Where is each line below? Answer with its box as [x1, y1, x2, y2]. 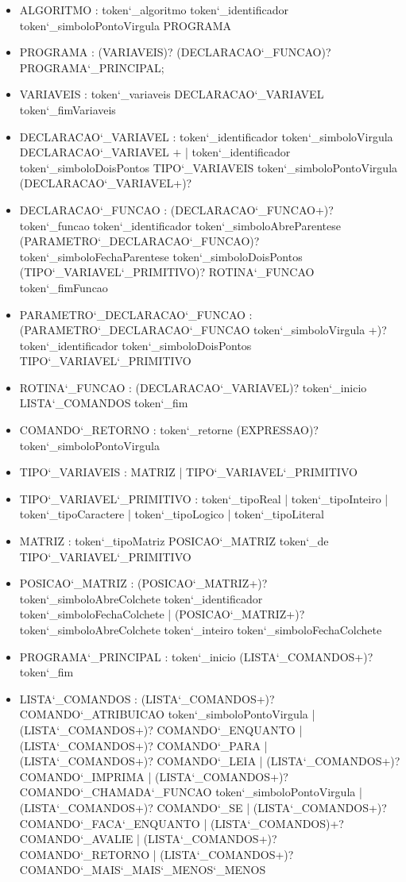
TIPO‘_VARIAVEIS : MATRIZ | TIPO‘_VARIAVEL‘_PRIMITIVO [19, 464, 358, 480]
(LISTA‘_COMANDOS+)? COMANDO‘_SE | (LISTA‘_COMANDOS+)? [19, 799, 387, 815]
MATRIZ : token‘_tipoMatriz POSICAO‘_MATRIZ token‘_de [19, 533, 329, 549]
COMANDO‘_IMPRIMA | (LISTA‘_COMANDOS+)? [19, 768, 288, 784]
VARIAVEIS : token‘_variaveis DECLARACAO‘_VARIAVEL [19, 86, 324, 102]
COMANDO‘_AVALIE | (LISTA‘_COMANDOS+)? [19, 830, 277, 847]
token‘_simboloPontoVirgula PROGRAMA [19, 17, 232, 33]
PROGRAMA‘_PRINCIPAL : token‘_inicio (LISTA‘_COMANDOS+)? [19, 648, 373, 664]
